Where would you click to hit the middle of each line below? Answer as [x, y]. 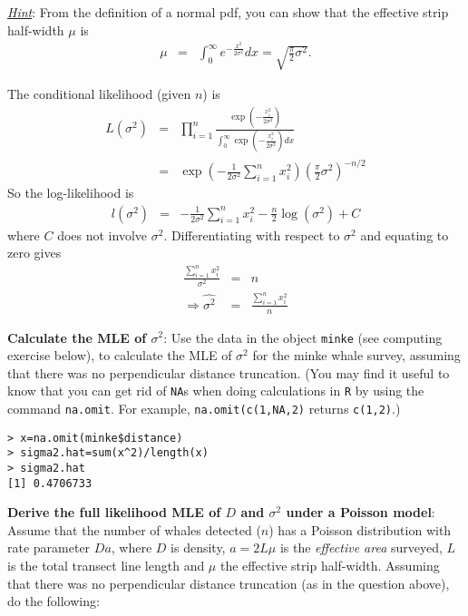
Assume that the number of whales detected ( [134, 529]
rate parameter [49, 548]
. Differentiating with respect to [252, 235]
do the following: [54, 601]
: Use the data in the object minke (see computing [303, 337]
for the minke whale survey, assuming [356, 355]
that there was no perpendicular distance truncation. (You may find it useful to [229, 372]
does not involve [102, 235]
